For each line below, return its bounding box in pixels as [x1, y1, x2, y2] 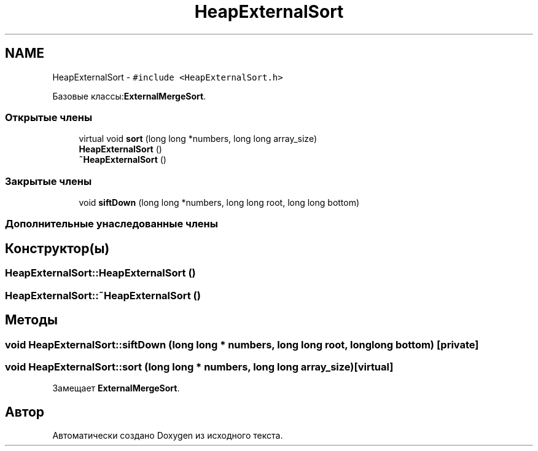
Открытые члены [5, 111, 93, 124]
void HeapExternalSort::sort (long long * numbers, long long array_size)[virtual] [5, 360, 394, 373]
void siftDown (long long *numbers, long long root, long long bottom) [79, 197, 360, 208]
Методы [5, 312, 58, 328]
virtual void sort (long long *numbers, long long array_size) [79, 133, 318, 144]
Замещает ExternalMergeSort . [52, 383, 180, 394]
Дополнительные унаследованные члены [5, 218, 218, 230]
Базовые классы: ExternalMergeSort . [52, 90, 206, 101]
